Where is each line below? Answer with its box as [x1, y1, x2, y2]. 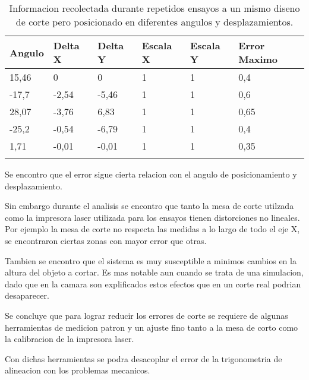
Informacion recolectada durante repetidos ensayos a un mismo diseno [9, 1, 300, 15]
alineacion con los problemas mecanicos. [5, 364, 150, 376]
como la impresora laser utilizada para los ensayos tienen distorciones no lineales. [5, 211, 300, 223]
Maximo [238, 52, 278, 66]
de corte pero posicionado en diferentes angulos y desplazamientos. [15, 15, 294, 28]
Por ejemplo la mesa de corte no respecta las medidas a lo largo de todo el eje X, [5, 223, 300, 235]
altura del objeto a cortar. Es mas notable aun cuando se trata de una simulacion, [5, 266, 304, 278]
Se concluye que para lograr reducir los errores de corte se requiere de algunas [5, 309, 288, 321]
